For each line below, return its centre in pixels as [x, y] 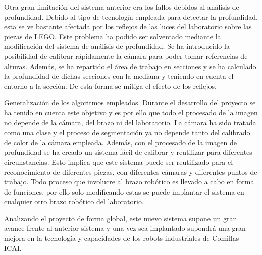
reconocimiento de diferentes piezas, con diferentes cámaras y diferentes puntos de [131, 172]
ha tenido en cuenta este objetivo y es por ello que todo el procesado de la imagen [131, 112]
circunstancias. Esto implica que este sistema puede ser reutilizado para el [119, 162]
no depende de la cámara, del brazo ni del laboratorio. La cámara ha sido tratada [130, 122]
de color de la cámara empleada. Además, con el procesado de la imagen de [121, 142]
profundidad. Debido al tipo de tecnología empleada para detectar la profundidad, [131, 16]
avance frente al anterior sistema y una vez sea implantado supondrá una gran [125, 228]
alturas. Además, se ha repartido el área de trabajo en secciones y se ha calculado [130, 66]
